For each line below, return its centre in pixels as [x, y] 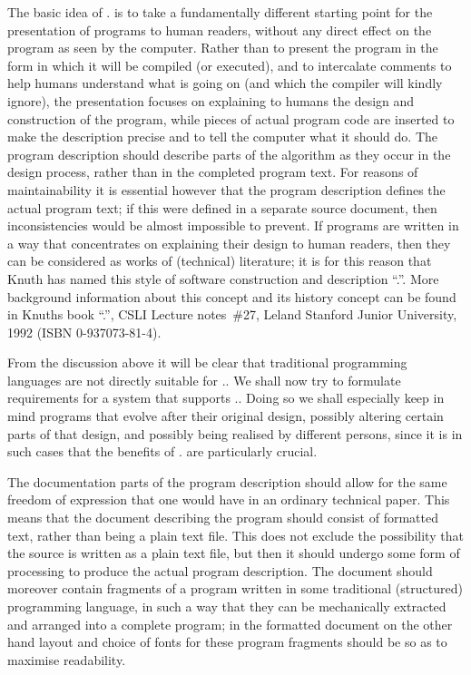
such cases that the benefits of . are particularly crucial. [162, 451]
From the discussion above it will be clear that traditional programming [207, 362]
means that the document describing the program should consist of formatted [223, 518]
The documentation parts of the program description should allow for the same [227, 481]
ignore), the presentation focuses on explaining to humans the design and [211, 100]
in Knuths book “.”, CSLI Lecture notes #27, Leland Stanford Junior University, [232, 314]
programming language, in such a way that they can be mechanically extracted [227, 606]
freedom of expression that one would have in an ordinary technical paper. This [229, 499]
